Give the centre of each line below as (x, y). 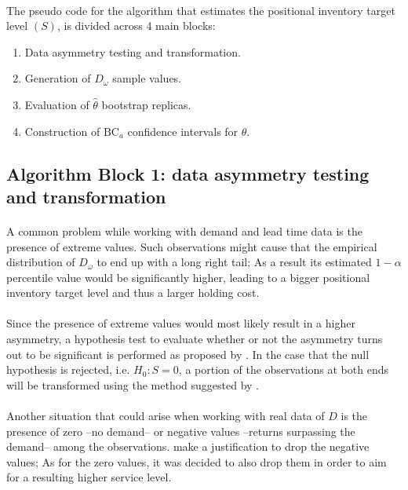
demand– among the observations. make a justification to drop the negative (188, 446)
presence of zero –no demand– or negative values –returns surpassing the (181, 431)
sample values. (147, 78)
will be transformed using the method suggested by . (133, 384)
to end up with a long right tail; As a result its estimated (234, 262)
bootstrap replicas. (146, 104)
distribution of (41, 262)
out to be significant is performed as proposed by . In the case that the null (188, 354)
